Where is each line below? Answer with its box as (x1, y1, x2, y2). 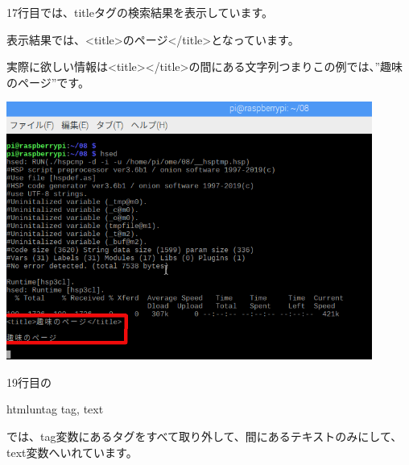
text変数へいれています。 (6, 443, 138, 460)
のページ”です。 (6, 73, 89, 90)
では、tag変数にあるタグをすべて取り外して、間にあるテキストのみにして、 (6, 427, 403, 444)
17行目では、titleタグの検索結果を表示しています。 (6, 4, 274, 20)
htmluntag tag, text (6, 401, 104, 417)
